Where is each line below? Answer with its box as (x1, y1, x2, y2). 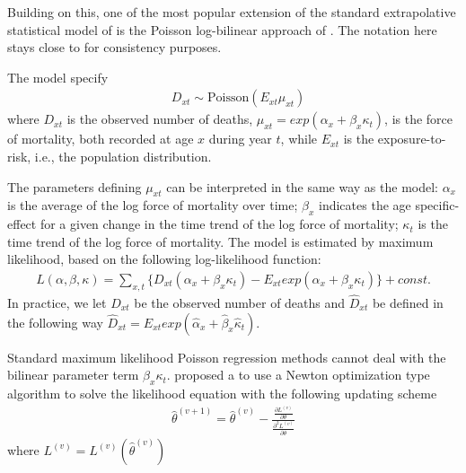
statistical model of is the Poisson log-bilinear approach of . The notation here (7, 20, 437, 39)
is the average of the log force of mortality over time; (7, 196, 298, 215)
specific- (415, 196, 460, 215)
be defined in (372, 293, 444, 312)
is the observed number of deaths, (66, 109, 253, 128)
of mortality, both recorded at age (7, 129, 194, 148)
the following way (7, 312, 103, 331)
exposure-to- (377, 129, 446, 148)
